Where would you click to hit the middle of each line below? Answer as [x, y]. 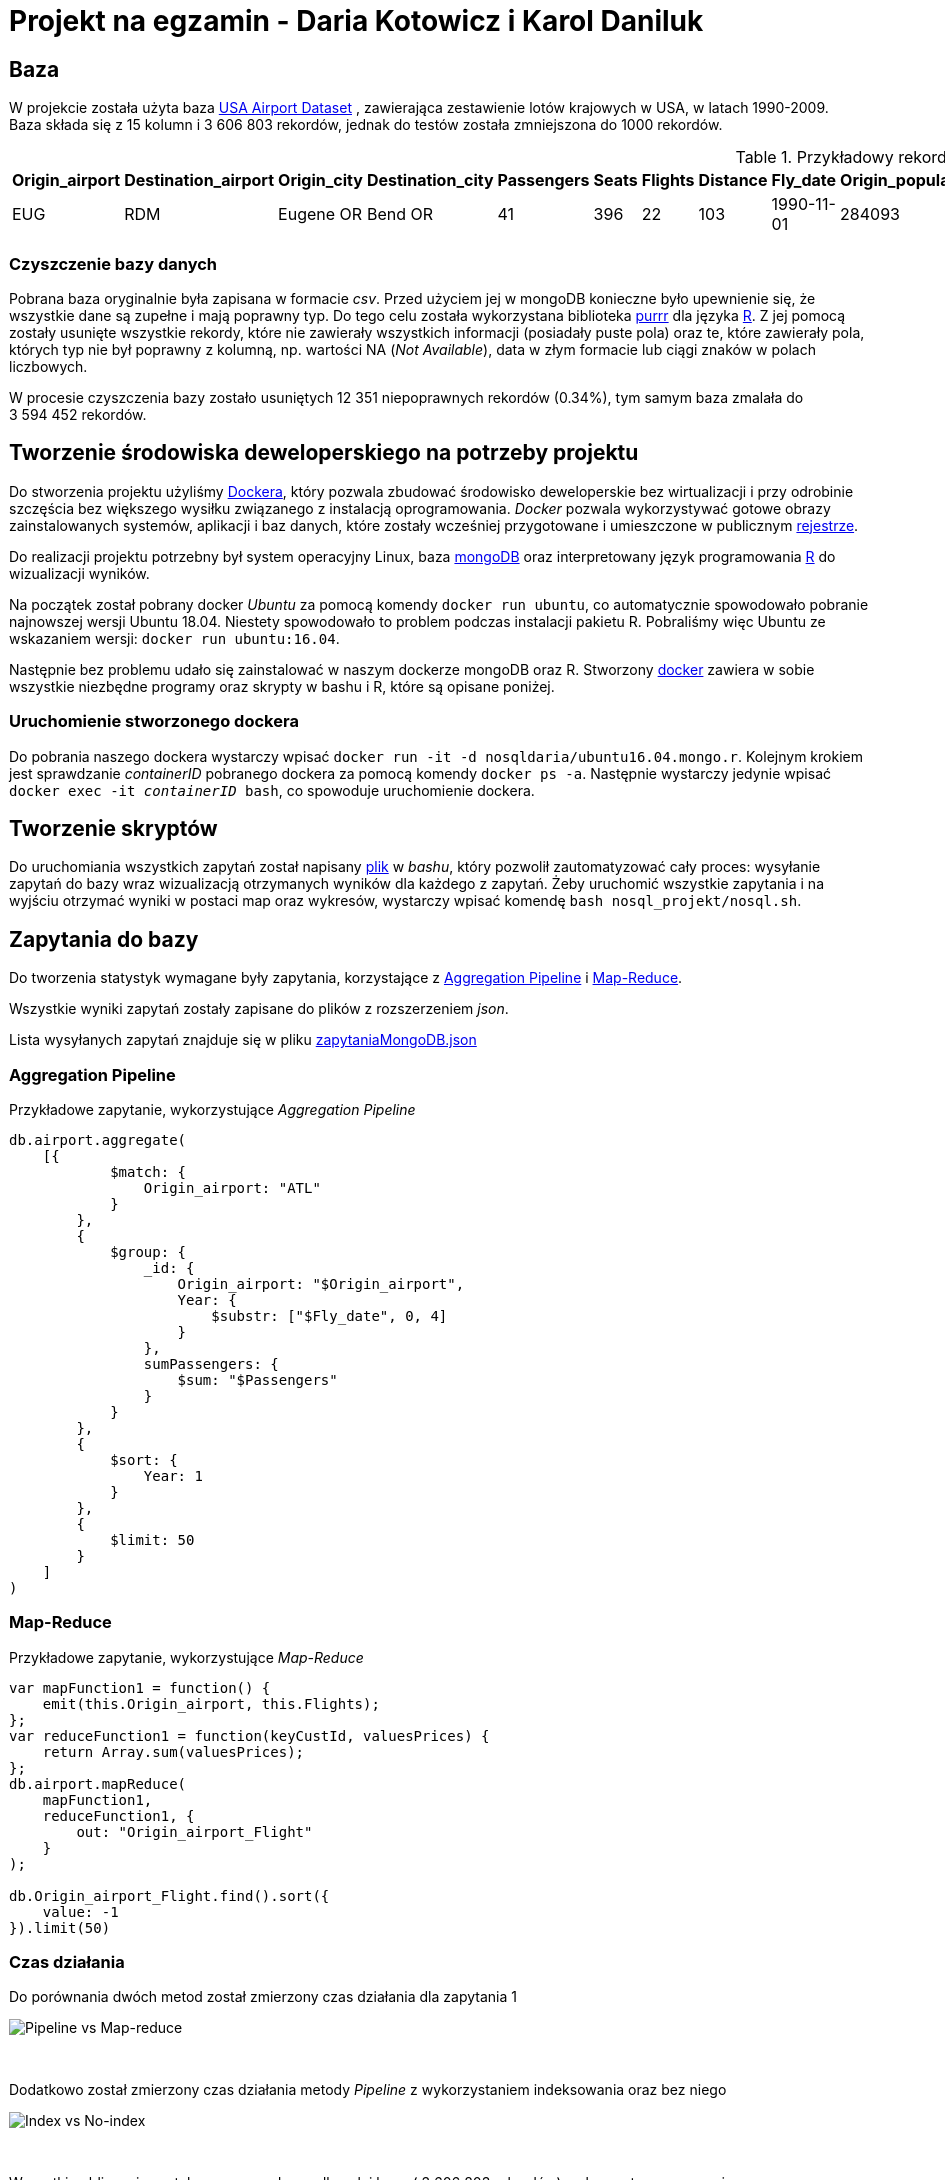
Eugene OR [320, 214]
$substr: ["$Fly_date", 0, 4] [329, 1315]
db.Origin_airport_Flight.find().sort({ [169, 1895]
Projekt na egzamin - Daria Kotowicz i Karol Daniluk [356, 21]
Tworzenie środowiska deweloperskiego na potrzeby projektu [324, 453]
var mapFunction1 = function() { [140, 1687]
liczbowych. [48, 366]
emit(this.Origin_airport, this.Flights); [211, 1703]
